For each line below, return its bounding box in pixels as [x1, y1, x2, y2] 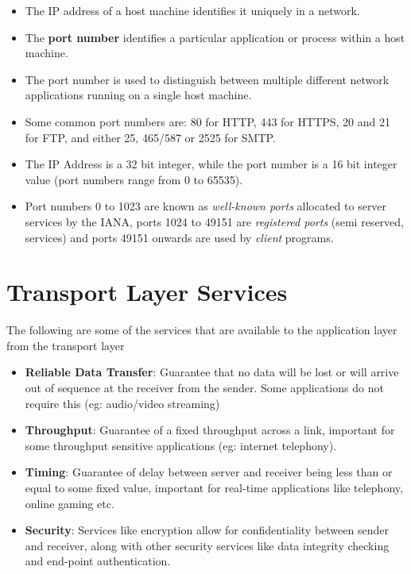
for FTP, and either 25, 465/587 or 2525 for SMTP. [25, 129, 276, 145]
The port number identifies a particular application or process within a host [25, 29, 405, 45]
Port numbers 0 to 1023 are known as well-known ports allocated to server [25, 198, 387, 214]
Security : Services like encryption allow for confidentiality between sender [25, 522, 389, 538]
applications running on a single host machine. [25, 87, 252, 103]
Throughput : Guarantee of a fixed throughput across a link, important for [25, 422, 395, 438]
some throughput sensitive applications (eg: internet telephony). [25, 437, 337, 453]
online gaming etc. [25, 495, 114, 511]
